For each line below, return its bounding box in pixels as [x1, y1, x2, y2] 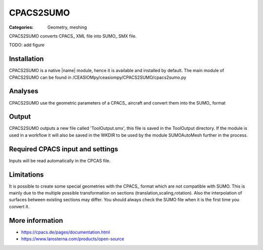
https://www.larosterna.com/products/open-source [21, 236, 124, 242]
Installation [9, 55, 44, 63]
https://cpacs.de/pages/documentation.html [21, 229, 110, 235]
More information [9, 216, 63, 225]
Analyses [9, 87, 38, 95]
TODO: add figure [9, 42, 45, 48]
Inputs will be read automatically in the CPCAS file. [9, 158, 111, 163]
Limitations [9, 170, 44, 179]
